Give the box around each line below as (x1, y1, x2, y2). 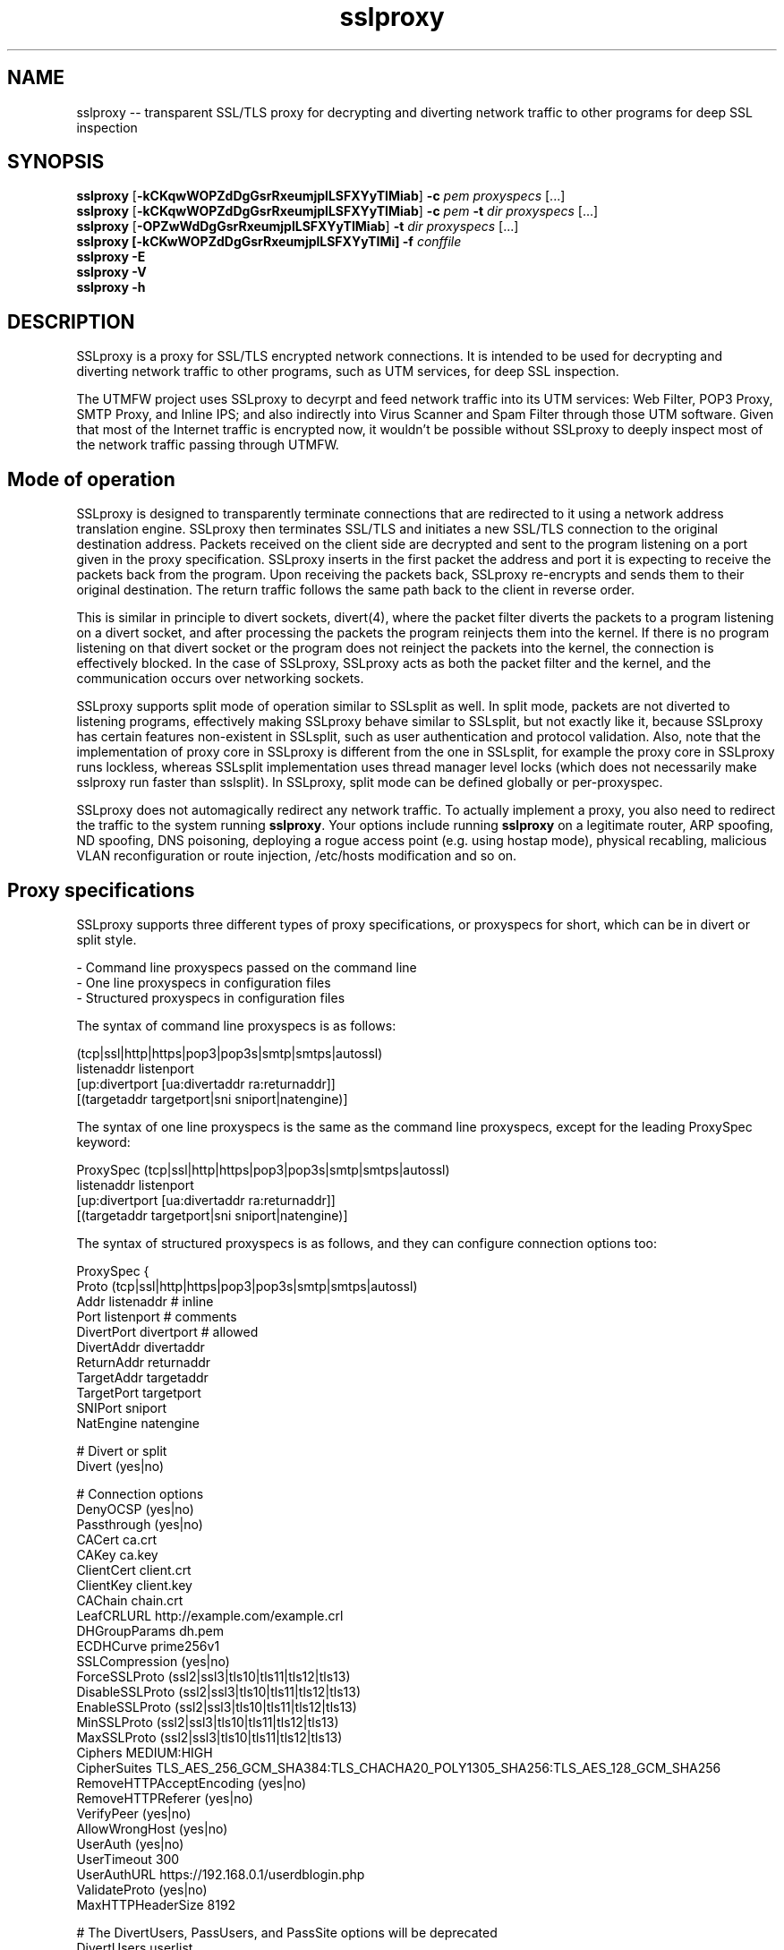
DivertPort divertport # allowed (76, 1323, 259, 1339)
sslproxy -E (76, 249, 146, 265)
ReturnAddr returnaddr (76, 1354, 211, 1370)
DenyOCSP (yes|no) (76, 1501, 194, 1517)
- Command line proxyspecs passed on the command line (76, 959, 417, 975)
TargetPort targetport (76, 1384, 201, 1400)
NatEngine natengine (76, 1415, 200, 1431)
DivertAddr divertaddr (76, 1338, 205, 1355)
